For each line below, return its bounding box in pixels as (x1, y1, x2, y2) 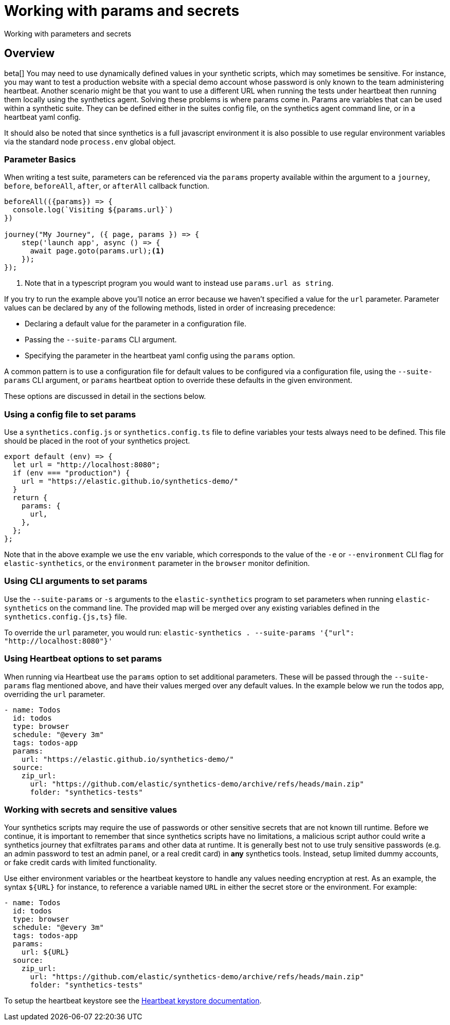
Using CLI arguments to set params (4, 576, 148, 587)
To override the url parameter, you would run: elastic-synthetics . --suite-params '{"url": (4, 628, 355, 637)
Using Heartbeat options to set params (4, 653, 162, 664)
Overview (4, 47, 55, 60)
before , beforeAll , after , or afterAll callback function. (4, 181, 209, 191)
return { (12, 493, 48, 502)
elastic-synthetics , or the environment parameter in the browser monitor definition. (4, 559, 310, 568)
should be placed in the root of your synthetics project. (4, 436, 190, 446)
